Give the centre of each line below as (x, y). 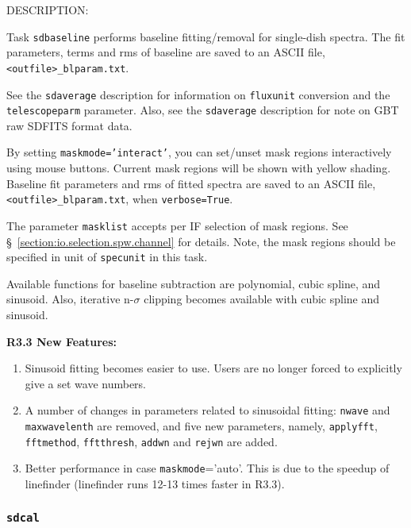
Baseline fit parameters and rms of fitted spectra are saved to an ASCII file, (191, 183)
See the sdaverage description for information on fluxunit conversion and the (198, 94)
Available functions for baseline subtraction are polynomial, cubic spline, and (194, 283)
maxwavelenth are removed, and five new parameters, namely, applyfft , (201, 426)
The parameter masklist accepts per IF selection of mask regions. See (177, 225)
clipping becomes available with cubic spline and (262, 299)
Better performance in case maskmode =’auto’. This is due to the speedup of (207, 468)
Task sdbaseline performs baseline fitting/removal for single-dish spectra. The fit (206, 36)
